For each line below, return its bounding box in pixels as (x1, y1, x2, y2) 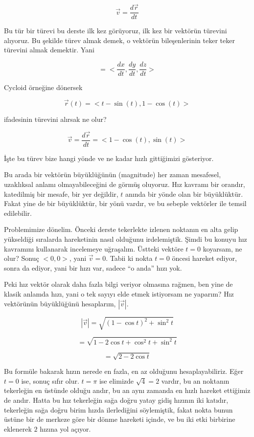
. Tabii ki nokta (106, 253, 153, 263)
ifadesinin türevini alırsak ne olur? (4, 114, 107, 124)
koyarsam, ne (203, 243, 242, 253)
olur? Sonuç (4, 253, 39, 263)
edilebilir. (4, 207, 32, 218)
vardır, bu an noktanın (161, 375, 230, 386)
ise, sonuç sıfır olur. (21, 375, 79, 386)
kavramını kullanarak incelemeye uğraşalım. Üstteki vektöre (4, 243, 184, 253)
